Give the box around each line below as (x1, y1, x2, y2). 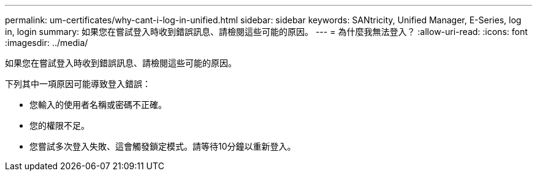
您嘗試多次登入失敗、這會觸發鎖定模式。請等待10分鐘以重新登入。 (29, 141, 296, 151)
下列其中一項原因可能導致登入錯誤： (5, 78, 151, 89)
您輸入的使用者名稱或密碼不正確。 (29, 99, 167, 110)
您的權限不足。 (29, 120, 89, 131)
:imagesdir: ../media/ (5, 37, 88, 48)
